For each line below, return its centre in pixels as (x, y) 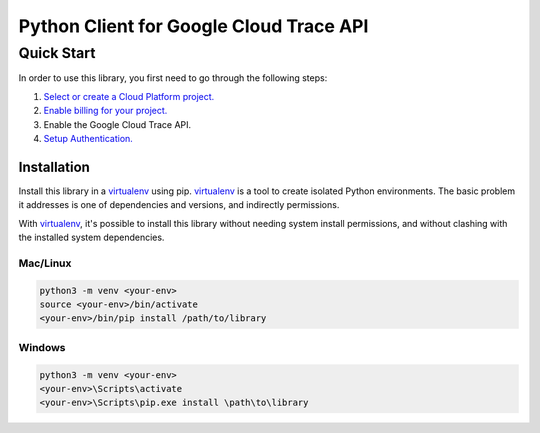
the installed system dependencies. (91, 237)
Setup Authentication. (88, 138)
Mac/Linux (45, 263)
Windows (42, 347)
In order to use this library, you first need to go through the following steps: (173, 78)
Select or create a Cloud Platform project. (129, 96)
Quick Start (57, 53)
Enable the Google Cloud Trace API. (117, 124)
